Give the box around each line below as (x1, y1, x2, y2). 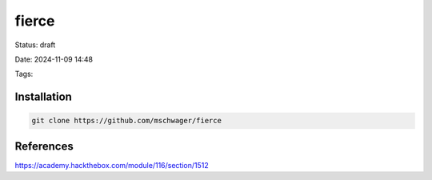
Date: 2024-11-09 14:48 (14, 54, 94, 64)
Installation (14, 90, 72, 104)
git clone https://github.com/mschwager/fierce (31, 116, 222, 126)
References (14, 139, 74, 153)
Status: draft (14, 40, 56, 50)
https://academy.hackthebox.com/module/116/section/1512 (14, 160, 210, 170)
